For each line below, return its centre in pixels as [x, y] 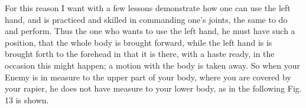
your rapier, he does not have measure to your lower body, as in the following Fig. [153, 88]
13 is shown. [27, 99]
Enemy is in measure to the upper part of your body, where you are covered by [148, 77]
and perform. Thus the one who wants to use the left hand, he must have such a [150, 31]
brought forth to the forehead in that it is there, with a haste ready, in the [140, 54]
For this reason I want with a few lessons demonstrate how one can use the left [148, 8]
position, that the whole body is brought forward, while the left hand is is [139, 42]
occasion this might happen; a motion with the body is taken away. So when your [153, 65]
